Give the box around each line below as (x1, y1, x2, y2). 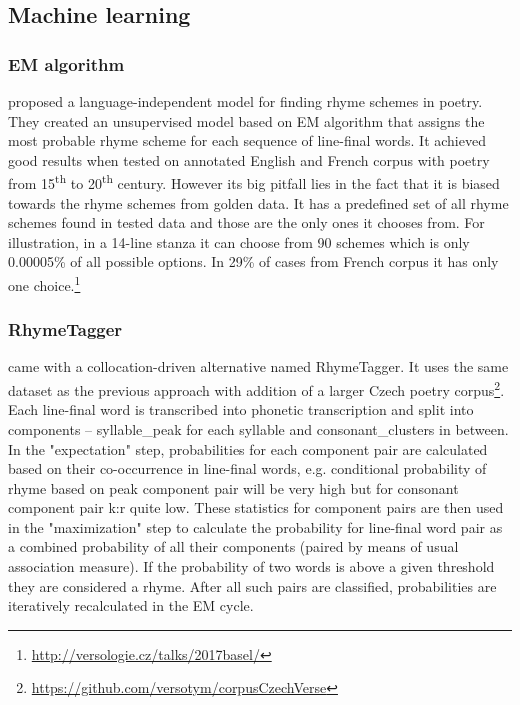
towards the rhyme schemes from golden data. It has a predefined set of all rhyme (8, 192, 509, 213)
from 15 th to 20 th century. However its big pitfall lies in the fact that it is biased (8, 170, 500, 194)
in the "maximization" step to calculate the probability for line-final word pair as (8, 516, 503, 537)
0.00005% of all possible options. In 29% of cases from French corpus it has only (8, 251, 499, 272)
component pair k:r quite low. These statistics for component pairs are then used (8, 497, 504, 518)
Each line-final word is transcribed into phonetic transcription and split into (8, 399, 474, 420)
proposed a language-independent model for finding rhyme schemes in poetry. (8, 91, 483, 111)
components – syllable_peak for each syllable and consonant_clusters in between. (8, 418, 509, 439)
